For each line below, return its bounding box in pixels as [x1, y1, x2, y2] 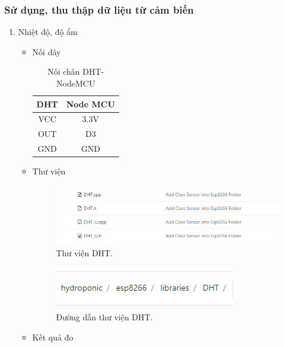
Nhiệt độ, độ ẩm [18, 26, 78, 38]
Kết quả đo [32, 330, 74, 343]
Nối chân [47, 65, 80, 78]
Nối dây [32, 45, 61, 58]
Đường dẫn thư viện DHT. [56, 311, 153, 323]
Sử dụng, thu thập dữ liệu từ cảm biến [4, 2, 194, 17]
